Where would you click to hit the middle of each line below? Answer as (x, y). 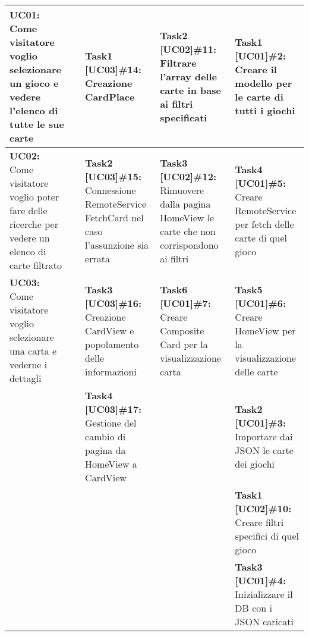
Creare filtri (259, 522)
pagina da (105, 450)
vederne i (29, 364)
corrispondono (189, 245)
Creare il (256, 69)
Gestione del (111, 423)
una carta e (33, 351)
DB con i (253, 608)
